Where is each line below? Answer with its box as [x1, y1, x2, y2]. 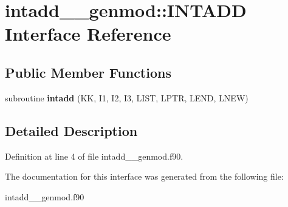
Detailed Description [5, 121, 138, 140]
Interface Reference [5, 21, 171, 46]
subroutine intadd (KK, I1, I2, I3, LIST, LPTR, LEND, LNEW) [5, 91, 249, 104]
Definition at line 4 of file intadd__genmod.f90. [5, 149, 183, 162]
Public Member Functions [5, 63, 171, 81]
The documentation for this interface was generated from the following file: [5, 170, 284, 183]
